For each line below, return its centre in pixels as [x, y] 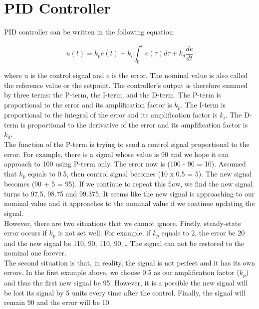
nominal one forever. [35, 253]
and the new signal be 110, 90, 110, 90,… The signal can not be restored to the [124, 243]
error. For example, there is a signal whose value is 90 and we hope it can [117, 154]
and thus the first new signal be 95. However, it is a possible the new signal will [126, 282]
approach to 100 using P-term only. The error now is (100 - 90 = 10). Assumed [125, 164]
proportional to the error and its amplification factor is [88, 104]
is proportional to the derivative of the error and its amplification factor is [134, 124]
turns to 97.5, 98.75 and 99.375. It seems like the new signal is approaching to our [129, 193]
